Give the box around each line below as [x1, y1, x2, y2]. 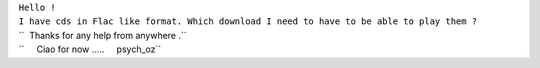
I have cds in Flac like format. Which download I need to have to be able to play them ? [18, 16, 478, 27]
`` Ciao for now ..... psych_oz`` [18, 43, 162, 55]
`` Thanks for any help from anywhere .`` [18, 29, 187, 41]
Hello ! [18, 2, 57, 13]
